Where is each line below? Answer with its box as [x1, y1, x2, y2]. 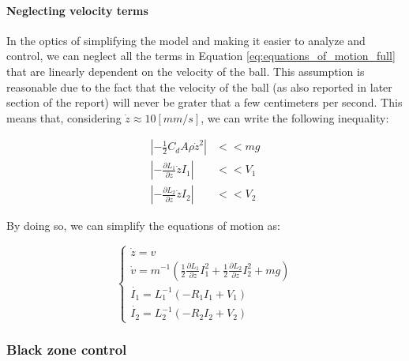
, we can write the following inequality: [201, 109, 389, 126]
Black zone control [6, 340, 127, 359]
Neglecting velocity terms [6, 2, 148, 18]
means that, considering [6, 109, 122, 126]
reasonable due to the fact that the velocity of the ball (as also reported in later [6, 78, 392, 95]
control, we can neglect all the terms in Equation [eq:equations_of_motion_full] [6, 47, 396, 64]
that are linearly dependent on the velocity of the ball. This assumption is [6, 62, 365, 79]
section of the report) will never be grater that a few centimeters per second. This [6, 94, 403, 111]
